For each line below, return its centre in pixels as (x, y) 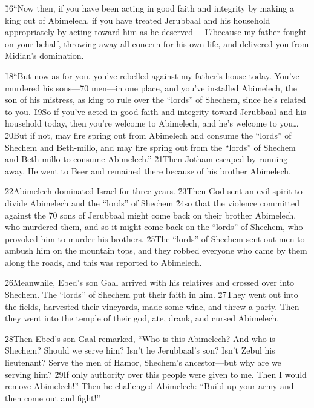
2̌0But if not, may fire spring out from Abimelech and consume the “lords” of (148, 135)
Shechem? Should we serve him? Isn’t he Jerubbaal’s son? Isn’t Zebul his (140, 350)
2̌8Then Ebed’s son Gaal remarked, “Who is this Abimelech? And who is (140, 338)
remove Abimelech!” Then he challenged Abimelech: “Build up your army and (149, 386)
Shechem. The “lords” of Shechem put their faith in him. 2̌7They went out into (152, 294)
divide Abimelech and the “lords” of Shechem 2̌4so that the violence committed (152, 202)
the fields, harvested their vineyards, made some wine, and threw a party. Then (152, 306)
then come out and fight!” (53, 397)
